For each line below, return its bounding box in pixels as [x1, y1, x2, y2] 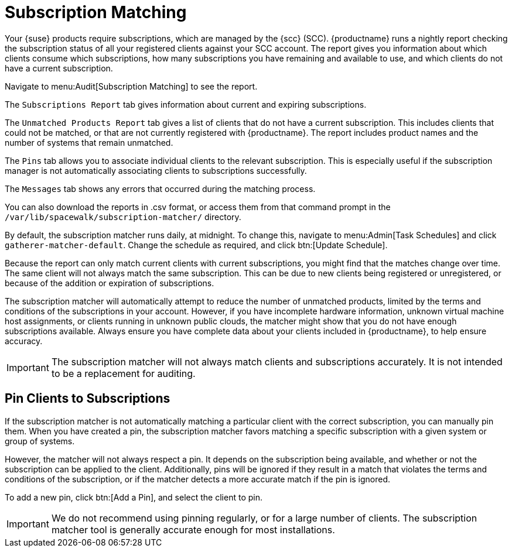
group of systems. [5, 436, 75, 446]
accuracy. [5, 335, 43, 346]
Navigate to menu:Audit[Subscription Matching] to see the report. [5, 81, 258, 91]
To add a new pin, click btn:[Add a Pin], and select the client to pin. [5, 492, 262, 502]
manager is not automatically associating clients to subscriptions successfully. [5, 165, 307, 176]
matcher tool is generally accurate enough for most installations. [51, 523, 335, 536]
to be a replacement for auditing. [51, 367, 196, 379]
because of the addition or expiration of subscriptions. [5, 277, 214, 288]
